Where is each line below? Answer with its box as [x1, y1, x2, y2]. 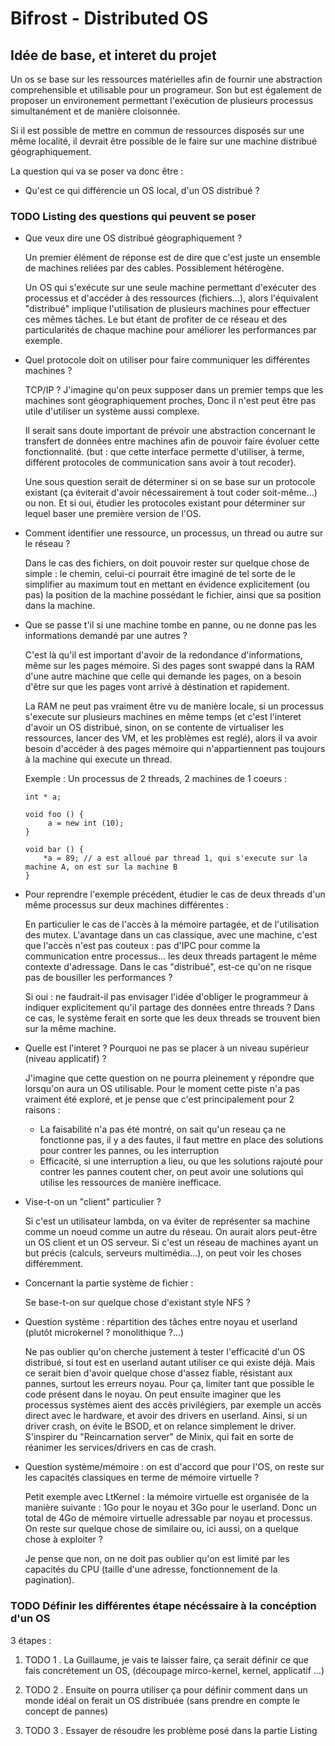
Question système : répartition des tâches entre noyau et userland [24, 1316, 298, 1328]
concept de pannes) [24, 1705, 109, 1717]
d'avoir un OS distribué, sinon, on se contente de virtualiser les [24, 722, 285, 734]
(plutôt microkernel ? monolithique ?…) [24, 1327, 185, 1339]
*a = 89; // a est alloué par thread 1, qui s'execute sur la [43, 853, 308, 864]
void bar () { [24, 845, 84, 855]
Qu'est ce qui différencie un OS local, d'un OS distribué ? [24, 185, 260, 196]
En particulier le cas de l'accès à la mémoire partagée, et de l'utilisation [24, 918, 320, 931]
